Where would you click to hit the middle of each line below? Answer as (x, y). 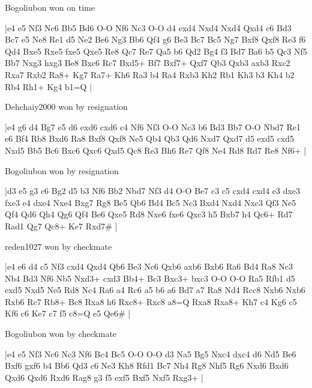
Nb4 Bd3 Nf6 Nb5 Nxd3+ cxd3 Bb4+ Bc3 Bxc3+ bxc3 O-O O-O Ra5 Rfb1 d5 (150, 278)
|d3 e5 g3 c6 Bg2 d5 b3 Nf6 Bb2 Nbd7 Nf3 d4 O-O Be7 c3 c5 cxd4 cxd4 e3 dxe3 (153, 191)
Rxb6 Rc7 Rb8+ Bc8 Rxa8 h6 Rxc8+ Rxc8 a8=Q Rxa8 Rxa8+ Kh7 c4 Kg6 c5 (151, 301)
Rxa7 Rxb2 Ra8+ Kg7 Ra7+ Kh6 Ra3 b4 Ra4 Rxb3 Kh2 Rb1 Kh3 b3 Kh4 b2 (150, 74)
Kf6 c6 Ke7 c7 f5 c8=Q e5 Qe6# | (68, 313)
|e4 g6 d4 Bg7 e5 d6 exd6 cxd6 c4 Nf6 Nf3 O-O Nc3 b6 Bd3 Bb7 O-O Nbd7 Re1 (153, 126)
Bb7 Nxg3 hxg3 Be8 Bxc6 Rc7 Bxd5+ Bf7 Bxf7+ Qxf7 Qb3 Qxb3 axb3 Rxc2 (148, 63)
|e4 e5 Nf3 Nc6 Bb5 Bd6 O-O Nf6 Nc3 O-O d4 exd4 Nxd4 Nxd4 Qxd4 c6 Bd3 (148, 27)
